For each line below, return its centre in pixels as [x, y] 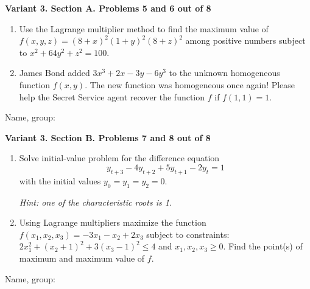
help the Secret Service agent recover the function [112, 96]
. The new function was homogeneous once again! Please [190, 84]
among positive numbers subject [245, 40]
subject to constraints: [188, 234]
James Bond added [55, 73]
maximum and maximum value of [82, 258]
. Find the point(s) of [263, 246]
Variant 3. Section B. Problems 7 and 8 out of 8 [108, 137]
